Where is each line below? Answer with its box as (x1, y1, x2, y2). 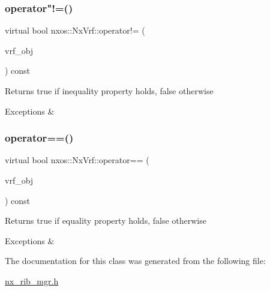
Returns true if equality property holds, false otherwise (5, 214, 206, 227)
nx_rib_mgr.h (5, 274, 59, 287)
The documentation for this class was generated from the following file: (5, 254, 266, 267)
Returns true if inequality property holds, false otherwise (5, 85, 214, 97)
